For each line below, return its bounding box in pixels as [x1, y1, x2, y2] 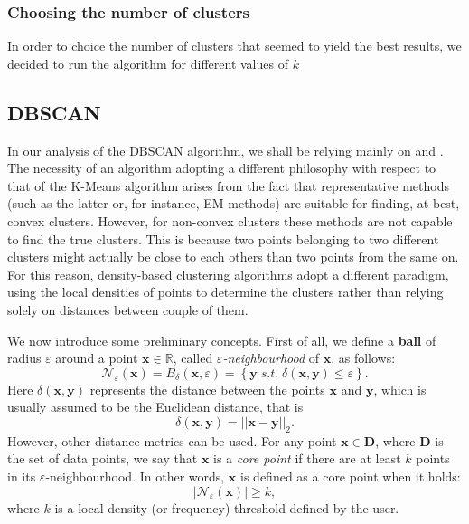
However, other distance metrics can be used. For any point [7, 431, 337, 450]
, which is [373, 379, 427, 398]
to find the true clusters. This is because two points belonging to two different [7, 229, 439, 248]
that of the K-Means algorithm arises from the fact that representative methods [7, 176, 450, 195]
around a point [55, 348, 138, 367]
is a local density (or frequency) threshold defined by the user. [54, 498, 399, 517]
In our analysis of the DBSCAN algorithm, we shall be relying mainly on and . [7, 140, 444, 159]
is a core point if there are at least [213, 449, 401, 468]
